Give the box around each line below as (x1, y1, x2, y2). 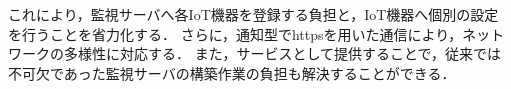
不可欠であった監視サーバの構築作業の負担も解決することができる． (8, 62, 456, 83)
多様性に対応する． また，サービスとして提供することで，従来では (63, 43, 501, 64)
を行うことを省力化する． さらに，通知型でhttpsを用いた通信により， (8, 23, 463, 44)
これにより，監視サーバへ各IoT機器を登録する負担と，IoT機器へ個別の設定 (8, 4, 499, 24)
